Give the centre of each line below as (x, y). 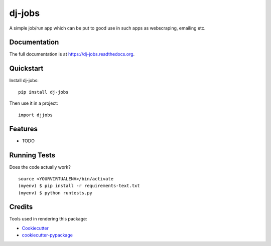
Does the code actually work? (40, 167)
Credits (21, 207)
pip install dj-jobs (43, 92)
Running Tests (32, 155)
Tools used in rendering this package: (48, 219)
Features (23, 129)
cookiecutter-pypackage (47, 235)
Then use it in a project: (34, 103)
